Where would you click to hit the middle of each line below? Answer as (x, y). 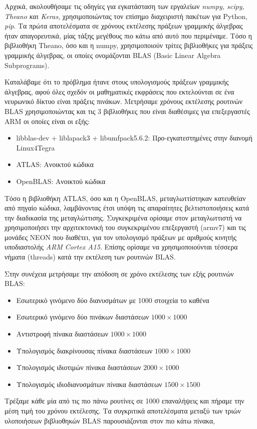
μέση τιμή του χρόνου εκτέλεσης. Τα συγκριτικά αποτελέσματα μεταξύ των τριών (123, 410)
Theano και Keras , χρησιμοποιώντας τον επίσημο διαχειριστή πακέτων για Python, (126, 16)
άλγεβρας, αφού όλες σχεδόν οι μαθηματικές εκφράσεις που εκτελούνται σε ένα (120, 91)
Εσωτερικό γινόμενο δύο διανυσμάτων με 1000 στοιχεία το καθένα (113, 300)
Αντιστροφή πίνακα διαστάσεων (62, 334)
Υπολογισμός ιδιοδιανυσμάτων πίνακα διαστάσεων (89, 384)
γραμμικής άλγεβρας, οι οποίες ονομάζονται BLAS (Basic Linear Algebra (113, 55)
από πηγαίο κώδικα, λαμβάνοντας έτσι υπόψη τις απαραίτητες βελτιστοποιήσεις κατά (127, 208)
